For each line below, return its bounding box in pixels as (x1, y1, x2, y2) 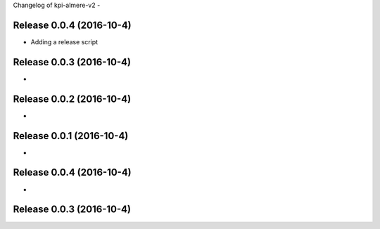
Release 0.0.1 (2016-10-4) (13, 130, 129, 142)
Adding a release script (30, 37, 99, 46)
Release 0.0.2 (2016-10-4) (13, 93, 132, 105)
